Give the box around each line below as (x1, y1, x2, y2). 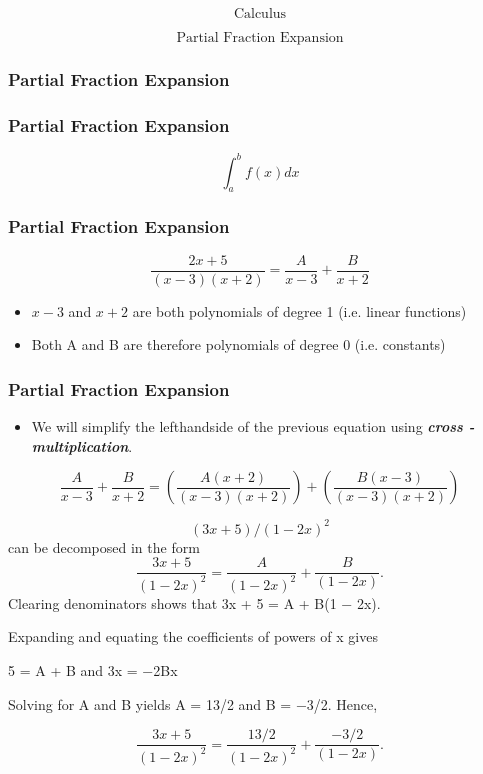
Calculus (233, 7, 287, 21)
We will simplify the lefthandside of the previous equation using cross (31, 416, 463, 437)
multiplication (31, 435, 129, 456)
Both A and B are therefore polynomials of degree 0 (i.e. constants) (31, 334, 446, 355)
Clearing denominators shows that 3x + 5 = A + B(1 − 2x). (8, 592, 381, 613)
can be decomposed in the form (8, 536, 200, 557)
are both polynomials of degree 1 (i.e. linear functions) (132, 300, 467, 321)
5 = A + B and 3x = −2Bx (8, 659, 178, 680)
